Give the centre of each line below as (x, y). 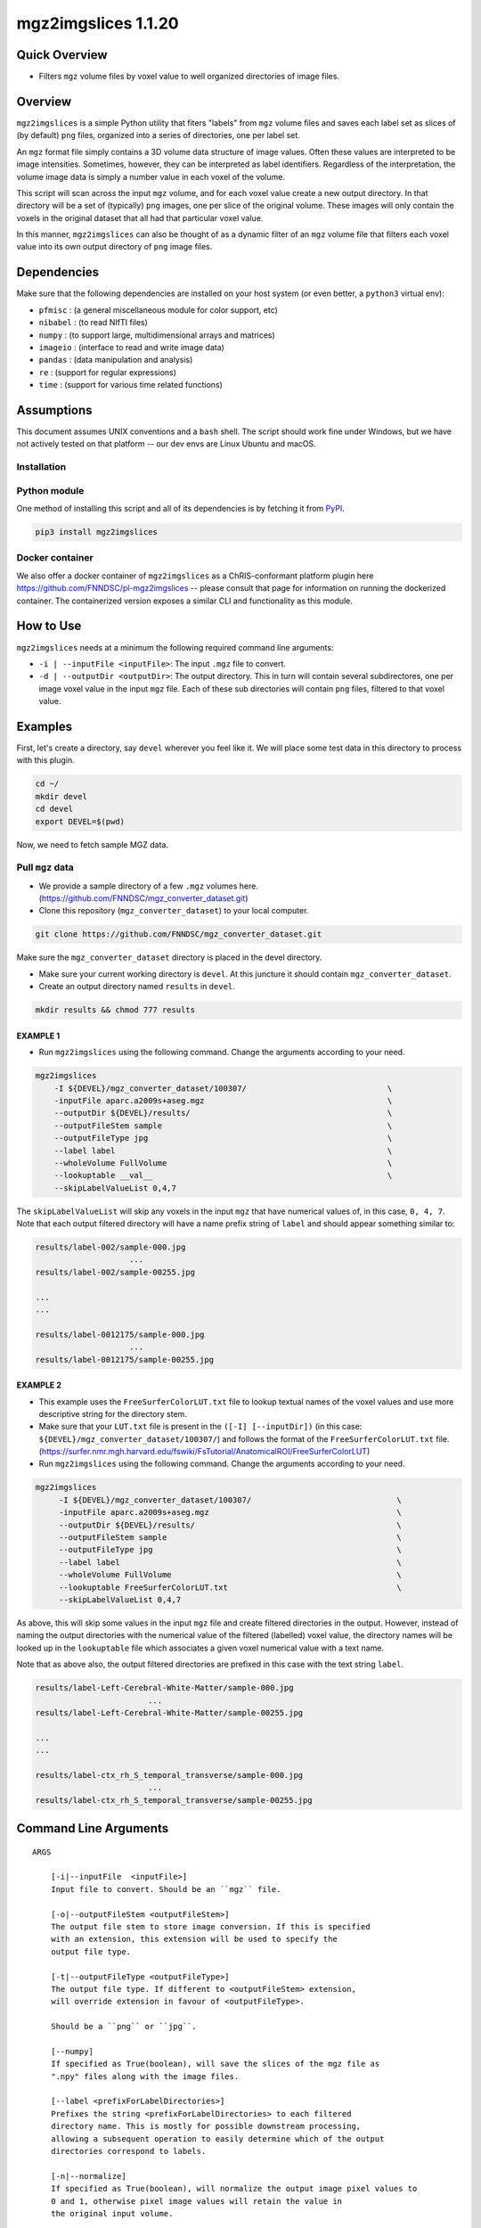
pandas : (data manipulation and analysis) (116, 360)
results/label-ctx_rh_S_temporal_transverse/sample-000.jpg (169, 1775)
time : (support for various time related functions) (130, 385)
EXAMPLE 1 (38, 1036)
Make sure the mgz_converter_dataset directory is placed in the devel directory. (169, 957)
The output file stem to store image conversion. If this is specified (210, 1926)
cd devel (54, 809)
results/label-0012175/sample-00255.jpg (124, 1360)
